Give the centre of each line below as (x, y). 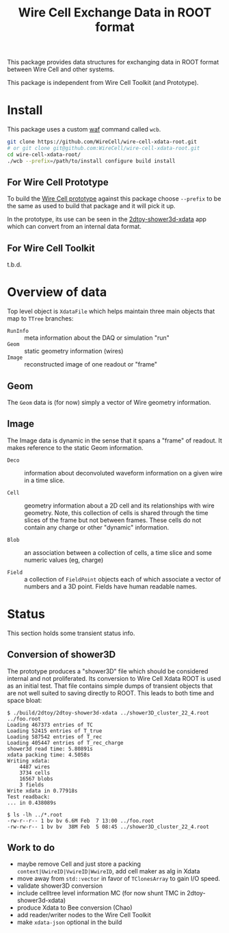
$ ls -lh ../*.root (35, 814)
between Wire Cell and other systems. (61, 69)
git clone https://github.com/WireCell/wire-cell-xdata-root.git (102, 142)
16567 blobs (36, 779)
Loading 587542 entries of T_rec (55, 737)
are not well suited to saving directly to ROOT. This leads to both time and (110, 693)
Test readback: (29, 797)
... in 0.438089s (32, 803)
